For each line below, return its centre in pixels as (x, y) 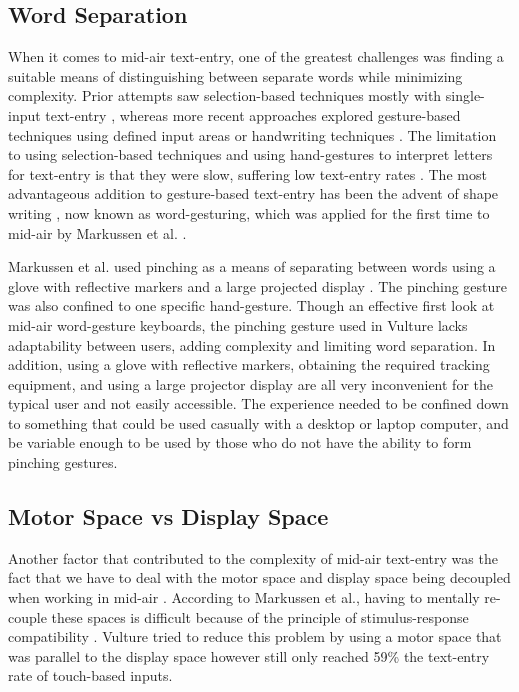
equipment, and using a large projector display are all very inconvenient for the (250, 383)
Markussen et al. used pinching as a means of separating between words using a (252, 266)
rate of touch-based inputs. (90, 675)
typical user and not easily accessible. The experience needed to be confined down (258, 403)
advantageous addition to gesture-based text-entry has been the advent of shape (253, 193)
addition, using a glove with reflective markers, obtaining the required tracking (249, 364)
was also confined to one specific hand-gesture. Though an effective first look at (251, 305)
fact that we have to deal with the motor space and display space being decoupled (259, 577)
